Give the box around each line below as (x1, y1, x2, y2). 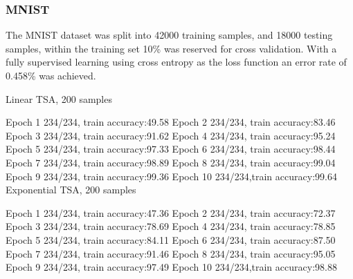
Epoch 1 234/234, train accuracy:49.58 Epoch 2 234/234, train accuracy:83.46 (6, 115, 336, 129)
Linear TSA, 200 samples (6, 91, 112, 106)
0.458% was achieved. (6, 68, 96, 82)
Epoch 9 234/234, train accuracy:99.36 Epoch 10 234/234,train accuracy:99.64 (6, 169, 337, 183)
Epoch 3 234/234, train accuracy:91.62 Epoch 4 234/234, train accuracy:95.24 (6, 128, 336, 142)
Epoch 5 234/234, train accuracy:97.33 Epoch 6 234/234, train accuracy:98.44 (6, 142, 336, 156)
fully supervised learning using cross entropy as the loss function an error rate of (6, 55, 347, 69)
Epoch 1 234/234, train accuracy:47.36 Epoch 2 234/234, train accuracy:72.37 (6, 205, 336, 220)
